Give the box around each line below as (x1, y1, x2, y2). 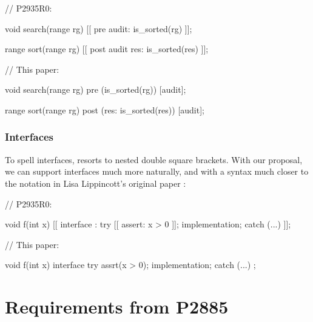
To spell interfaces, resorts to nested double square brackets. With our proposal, (5, 153, 303, 166)
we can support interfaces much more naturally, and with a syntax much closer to (5, 165, 309, 178)
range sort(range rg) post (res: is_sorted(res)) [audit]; (5, 103, 204, 116)
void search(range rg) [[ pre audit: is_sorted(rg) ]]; (5, 22, 192, 35)
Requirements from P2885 (5, 294, 229, 319)
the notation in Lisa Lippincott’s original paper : (5, 176, 186, 189)
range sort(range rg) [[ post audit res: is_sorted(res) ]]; (5, 42, 209, 55)
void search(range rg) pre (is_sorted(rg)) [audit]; (5, 83, 186, 96)
